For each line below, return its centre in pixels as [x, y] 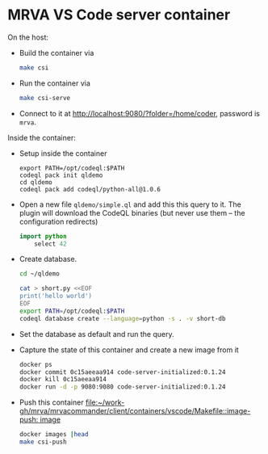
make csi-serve [45, 98]
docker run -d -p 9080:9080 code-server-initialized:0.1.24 [122, 387]
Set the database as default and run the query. [96, 334]
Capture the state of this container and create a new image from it [129, 350]
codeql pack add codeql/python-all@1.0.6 [90, 189]
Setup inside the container [63, 153]
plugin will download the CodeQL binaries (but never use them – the [132, 212]
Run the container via [54, 83]
